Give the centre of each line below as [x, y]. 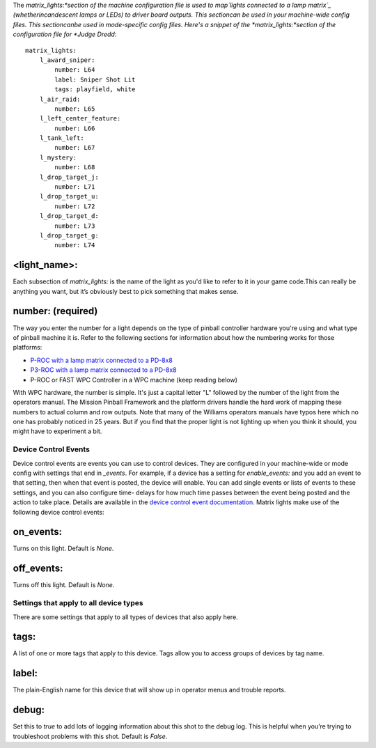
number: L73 [75, 226]
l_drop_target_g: [69, 235]
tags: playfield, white [95, 89]
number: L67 [75, 148]
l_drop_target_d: [69, 216]
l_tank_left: [62, 138]
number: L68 [75, 167]
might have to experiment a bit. [57, 431]
